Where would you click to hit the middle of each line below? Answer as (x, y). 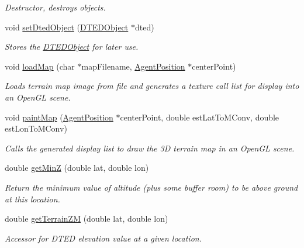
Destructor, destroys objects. (55, 7)
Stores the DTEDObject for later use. (72, 46)
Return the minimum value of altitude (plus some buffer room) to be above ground (151, 187)
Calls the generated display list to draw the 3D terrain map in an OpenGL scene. (150, 148)
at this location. (32, 199)
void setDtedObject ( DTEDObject (67, 27)
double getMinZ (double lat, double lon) (77, 168)
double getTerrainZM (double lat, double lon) (87, 218)
